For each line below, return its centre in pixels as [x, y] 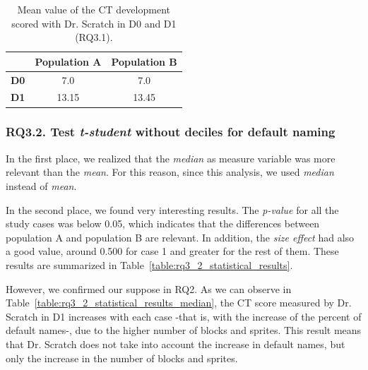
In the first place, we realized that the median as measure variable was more [171, 158]
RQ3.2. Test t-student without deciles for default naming [171, 132]
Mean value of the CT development [94, 9]
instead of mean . [41, 185]
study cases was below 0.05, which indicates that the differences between [163, 223]
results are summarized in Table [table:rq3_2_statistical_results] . [149, 264]
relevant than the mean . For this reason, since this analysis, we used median [170, 172]
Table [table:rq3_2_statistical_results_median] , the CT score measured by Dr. [179, 303]
